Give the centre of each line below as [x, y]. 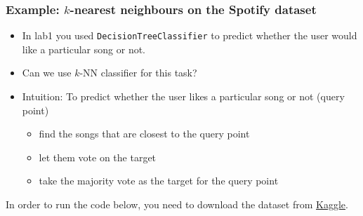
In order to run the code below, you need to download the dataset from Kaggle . [177, 204]
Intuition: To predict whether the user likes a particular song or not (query [183, 96]
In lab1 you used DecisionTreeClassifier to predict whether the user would [190, 35]
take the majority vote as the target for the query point [159, 181]
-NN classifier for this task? [138, 73]
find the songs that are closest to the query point [144, 134]
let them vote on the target [98, 157]
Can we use [47, 73]
